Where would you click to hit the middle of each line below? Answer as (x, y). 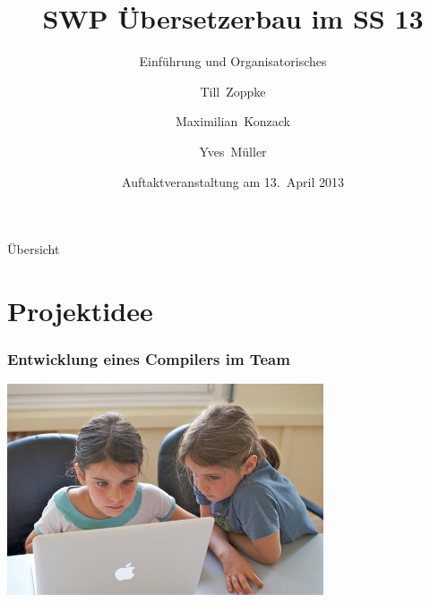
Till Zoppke (233, 91)
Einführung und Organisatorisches (233, 61)
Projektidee (80, 310)
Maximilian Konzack (233, 121)
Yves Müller (233, 151)
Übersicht (34, 249)
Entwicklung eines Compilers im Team (149, 358)
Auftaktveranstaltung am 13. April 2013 (233, 181)
